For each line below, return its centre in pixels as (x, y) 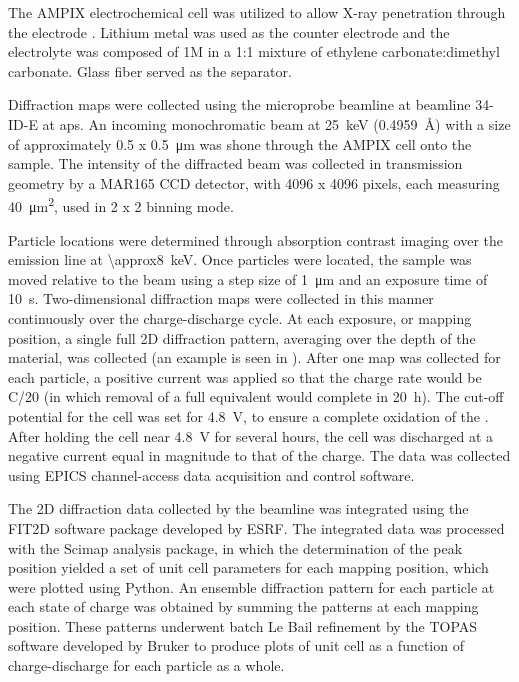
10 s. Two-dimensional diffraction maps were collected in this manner (221, 298)
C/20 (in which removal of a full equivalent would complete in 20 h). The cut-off (256, 396)
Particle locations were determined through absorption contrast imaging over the (255, 239)
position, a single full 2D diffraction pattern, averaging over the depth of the (242, 337)
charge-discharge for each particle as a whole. (146, 665)
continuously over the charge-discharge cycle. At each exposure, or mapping (240, 317)
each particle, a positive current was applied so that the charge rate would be (245, 376)
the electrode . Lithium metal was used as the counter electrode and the (229, 31)
